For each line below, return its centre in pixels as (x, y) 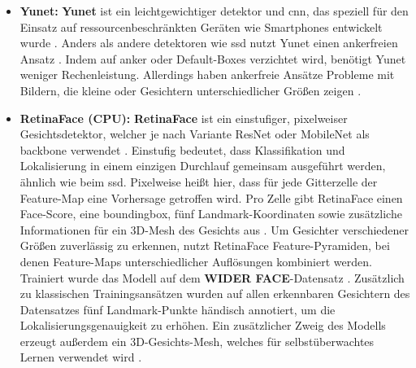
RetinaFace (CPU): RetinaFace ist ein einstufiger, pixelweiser (184, 118)
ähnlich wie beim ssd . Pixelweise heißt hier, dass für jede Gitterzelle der (199, 181)
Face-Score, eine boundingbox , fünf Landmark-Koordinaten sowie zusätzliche (211, 214)
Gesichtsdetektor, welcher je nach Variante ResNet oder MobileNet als (195, 134)
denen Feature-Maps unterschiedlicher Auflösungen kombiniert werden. (196, 261)
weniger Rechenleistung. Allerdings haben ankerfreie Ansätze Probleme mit (207, 74)
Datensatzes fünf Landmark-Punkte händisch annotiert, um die (178, 309)
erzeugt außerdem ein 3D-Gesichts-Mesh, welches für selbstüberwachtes (197, 341)
